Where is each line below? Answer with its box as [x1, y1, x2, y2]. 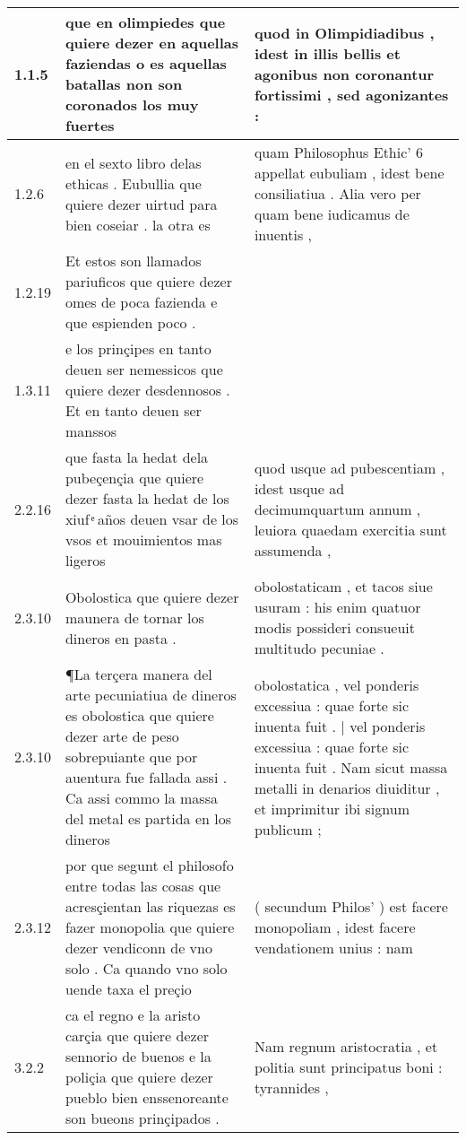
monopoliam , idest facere [254, 917, 416, 937]
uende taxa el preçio [65, 979, 192, 999]
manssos [65, 421, 117, 441]
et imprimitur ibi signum [254, 797, 410, 819]
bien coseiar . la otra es [65, 213, 211, 235]
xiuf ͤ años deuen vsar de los [65, 509, 239, 529]
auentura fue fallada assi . [65, 767, 228, 788]
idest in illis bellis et [254, 42, 401, 64]
